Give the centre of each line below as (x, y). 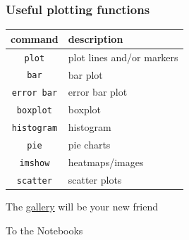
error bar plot (98, 92)
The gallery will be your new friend (82, 207)
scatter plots (95, 179)
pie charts (89, 145)
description (96, 38)
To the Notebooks (44, 230)
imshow (35, 163)
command (35, 38)
